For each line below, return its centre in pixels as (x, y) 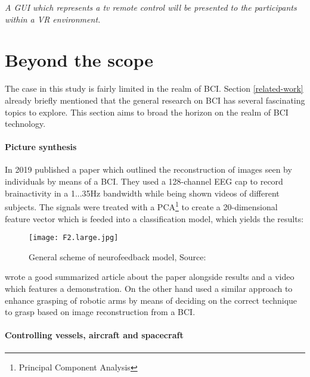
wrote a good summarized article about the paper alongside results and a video (150, 277)
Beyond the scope (79, 60)
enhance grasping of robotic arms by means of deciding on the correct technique (151, 300)
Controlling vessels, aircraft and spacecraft (94, 335)
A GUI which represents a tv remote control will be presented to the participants (151, 7)
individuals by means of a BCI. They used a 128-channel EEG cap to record (144, 181)
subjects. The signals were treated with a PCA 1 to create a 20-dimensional (141, 206)
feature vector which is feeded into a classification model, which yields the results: (154, 218)
